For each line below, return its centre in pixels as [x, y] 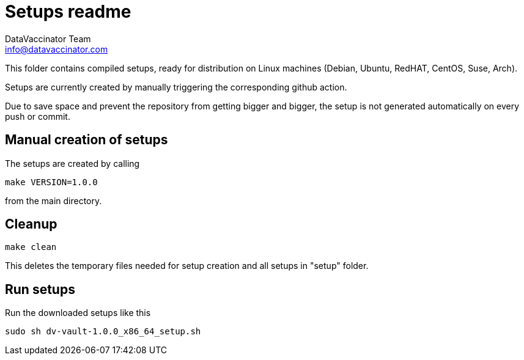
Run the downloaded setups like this [78, 313]
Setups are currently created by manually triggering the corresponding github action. [176, 87]
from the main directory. [54, 200]
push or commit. [38, 116]
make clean [31, 247]
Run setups [40, 289]
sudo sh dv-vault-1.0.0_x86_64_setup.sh [103, 332]
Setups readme [68, 12]
